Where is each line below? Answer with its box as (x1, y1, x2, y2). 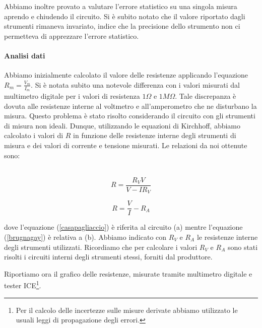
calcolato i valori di (4, 130, 63, 141)
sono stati (227, 241, 258, 252)
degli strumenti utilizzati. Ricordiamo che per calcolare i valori (4, 241, 198, 252)
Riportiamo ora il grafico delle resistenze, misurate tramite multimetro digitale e (4, 268, 252, 279)
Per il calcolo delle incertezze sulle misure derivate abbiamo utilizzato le (16, 304, 238, 315)
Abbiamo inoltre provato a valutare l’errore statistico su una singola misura (4, 1, 237, 11)
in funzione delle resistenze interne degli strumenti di (73, 130, 236, 141)
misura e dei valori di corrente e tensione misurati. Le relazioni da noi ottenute (4, 140, 247, 150)
